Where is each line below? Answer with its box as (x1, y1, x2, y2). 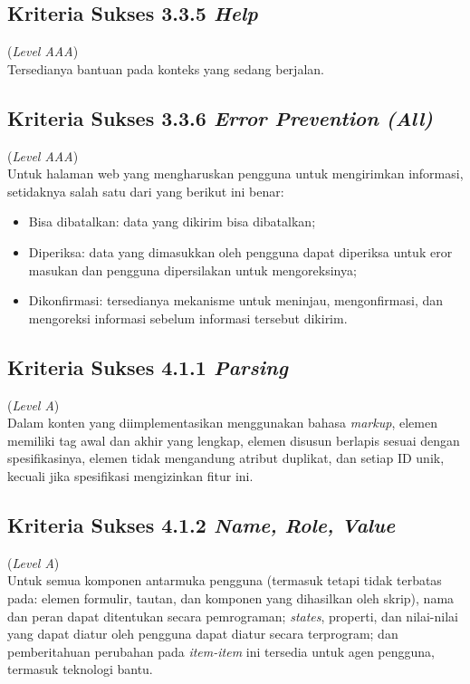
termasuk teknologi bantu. (7, 660, 153, 679)
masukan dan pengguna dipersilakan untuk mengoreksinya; (28, 260, 357, 279)
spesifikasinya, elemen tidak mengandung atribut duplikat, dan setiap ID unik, (7, 448, 445, 467)
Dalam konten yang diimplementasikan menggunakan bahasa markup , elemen (7, 413, 437, 432)
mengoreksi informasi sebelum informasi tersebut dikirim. (28, 308, 348, 327)
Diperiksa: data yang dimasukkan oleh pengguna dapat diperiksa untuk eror (28, 242, 453, 261)
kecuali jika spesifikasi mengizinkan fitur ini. (7, 466, 254, 485)
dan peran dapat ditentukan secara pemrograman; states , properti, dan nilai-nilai (7, 606, 458, 625)
